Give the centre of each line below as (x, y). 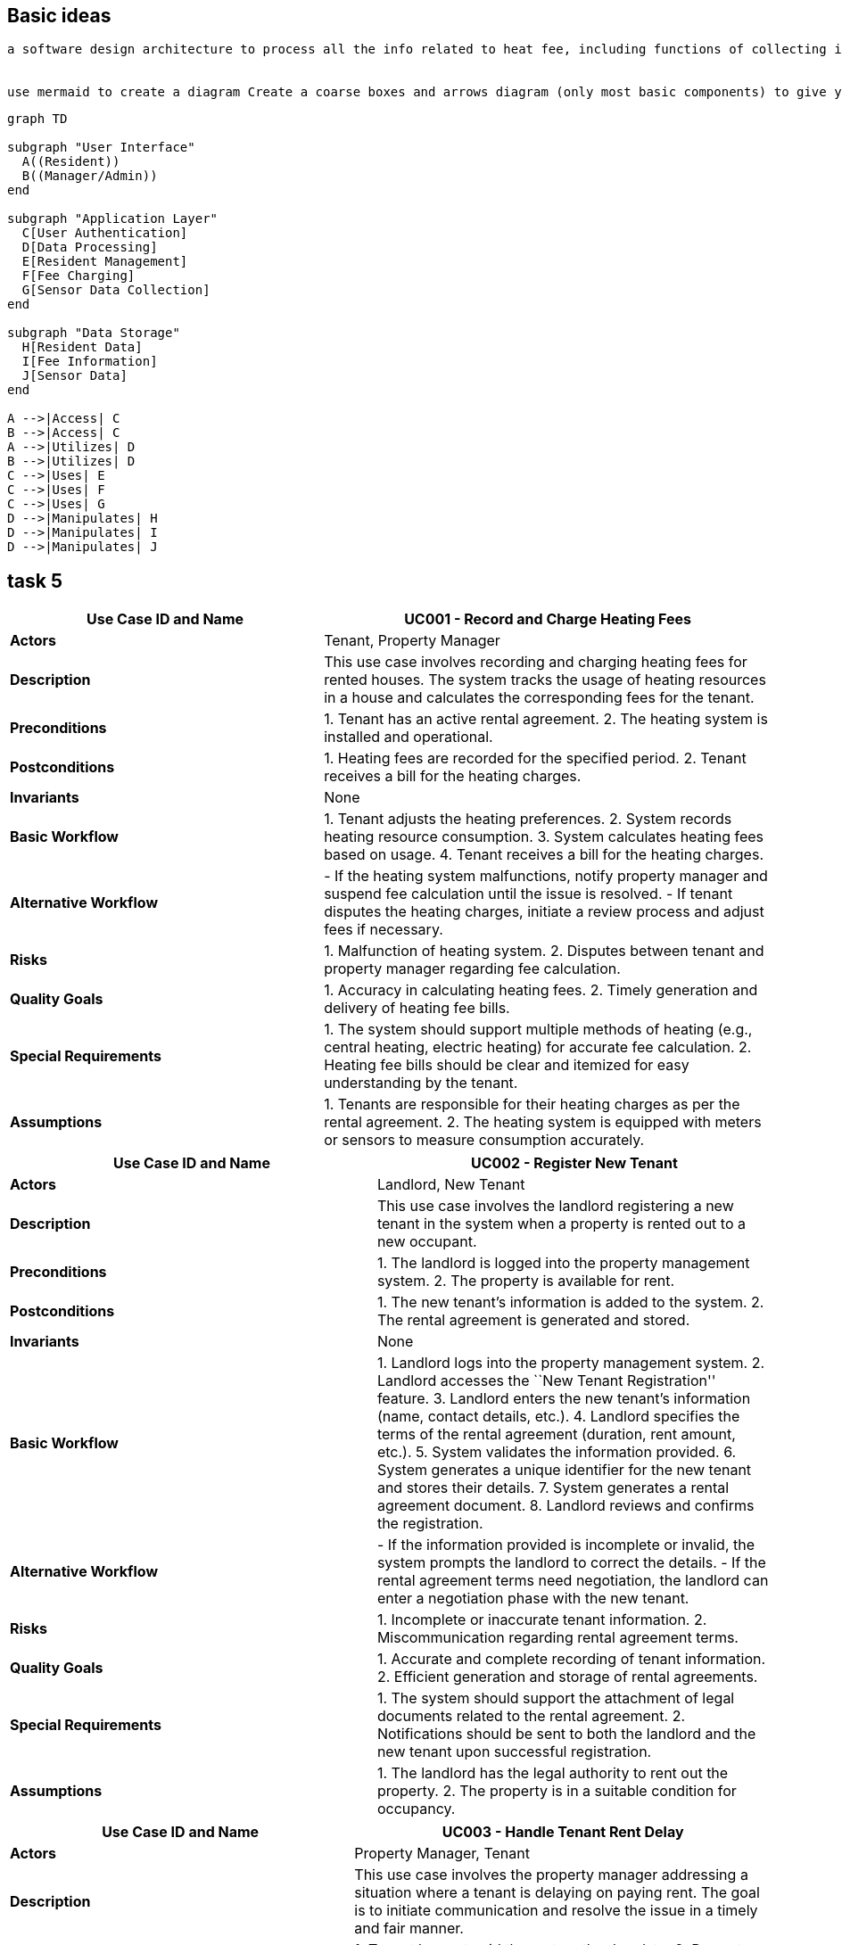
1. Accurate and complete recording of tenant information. (571, 1659)
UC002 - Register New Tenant (574, 1163)
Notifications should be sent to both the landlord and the (566, 1734)
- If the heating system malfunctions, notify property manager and (546, 876)
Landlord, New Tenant (451, 1185)
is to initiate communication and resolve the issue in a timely (556, 1911)
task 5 (35, 581)
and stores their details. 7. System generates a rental (553, 1488)
